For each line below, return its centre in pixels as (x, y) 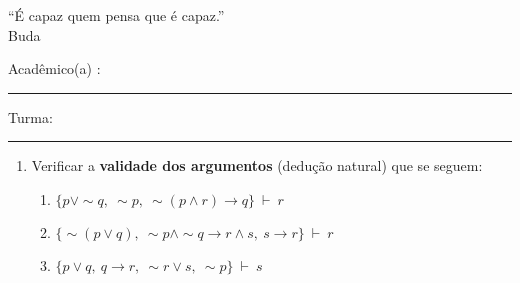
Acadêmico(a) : (54, 68)
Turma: (30, 116)
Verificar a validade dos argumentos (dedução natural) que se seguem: (257, 165)
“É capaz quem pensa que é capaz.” (116, 15)
